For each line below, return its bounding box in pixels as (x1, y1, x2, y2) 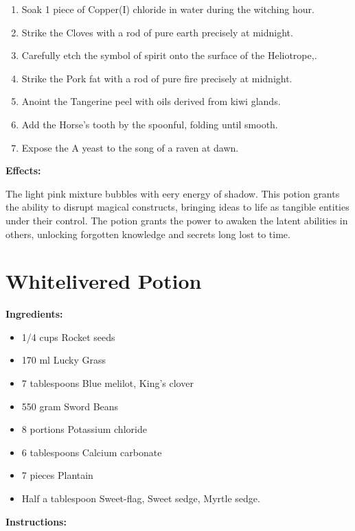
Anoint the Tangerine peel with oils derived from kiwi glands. (21, 94, 281, 108)
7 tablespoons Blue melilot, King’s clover (21, 376, 194, 390)
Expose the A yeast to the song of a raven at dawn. (21, 140, 239, 154)
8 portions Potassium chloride (21, 422, 147, 436)
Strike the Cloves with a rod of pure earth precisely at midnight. (21, 25, 293, 39)
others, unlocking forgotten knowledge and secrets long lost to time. (5, 226, 290, 241)
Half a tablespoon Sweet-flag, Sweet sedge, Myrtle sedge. (21, 491, 260, 505)
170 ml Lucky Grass (21, 353, 106, 367)
